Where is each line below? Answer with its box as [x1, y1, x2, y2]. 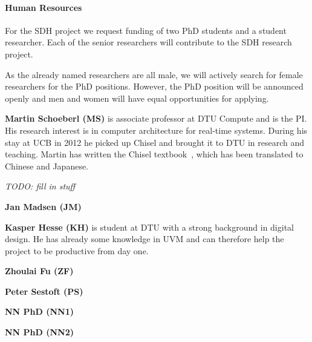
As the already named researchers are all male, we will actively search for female [5, 68, 303, 81]
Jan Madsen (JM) [5, 200, 82, 212]
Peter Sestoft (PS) [5, 284, 83, 297]
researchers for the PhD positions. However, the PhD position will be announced [5, 80, 304, 93]
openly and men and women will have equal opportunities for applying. [5, 91, 269, 104]
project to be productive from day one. [5, 244, 149, 257]
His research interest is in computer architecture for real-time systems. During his [5, 123, 308, 136]
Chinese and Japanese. [5, 159, 89, 172]
